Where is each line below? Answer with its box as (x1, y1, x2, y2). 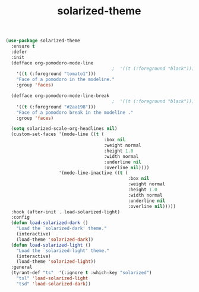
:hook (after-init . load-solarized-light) (11, 209, 120, 215)
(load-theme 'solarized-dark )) (16, 237, 94, 243)
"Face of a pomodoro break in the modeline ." (16, 109, 134, 116)
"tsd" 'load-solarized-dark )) (16, 281, 91, 287)
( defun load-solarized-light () (11, 242, 91, 248)
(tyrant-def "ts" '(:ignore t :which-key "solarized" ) (11, 270, 152, 276)
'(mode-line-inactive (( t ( (58, 170, 128, 176)
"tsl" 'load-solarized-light (16, 275, 89, 281)
